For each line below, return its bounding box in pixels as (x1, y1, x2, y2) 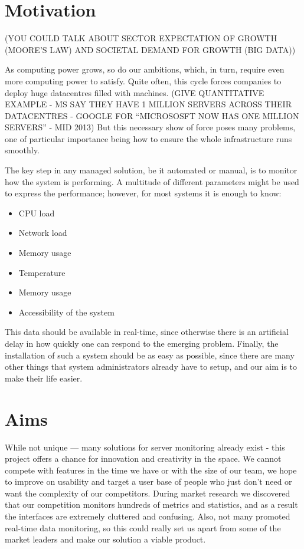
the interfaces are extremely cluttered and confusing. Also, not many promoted (5, 510, 290, 522)
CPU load (18, 206, 55, 219)
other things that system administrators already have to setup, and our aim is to (5, 360, 298, 373)
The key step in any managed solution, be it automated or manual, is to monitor (5, 164, 298, 176)
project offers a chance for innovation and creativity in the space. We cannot (5, 452, 282, 465)
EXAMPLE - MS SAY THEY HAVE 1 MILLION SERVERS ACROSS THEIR (5, 98, 292, 110)
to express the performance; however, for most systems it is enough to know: (5, 187, 282, 199)
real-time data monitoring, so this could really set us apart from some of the (5, 521, 281, 534)
